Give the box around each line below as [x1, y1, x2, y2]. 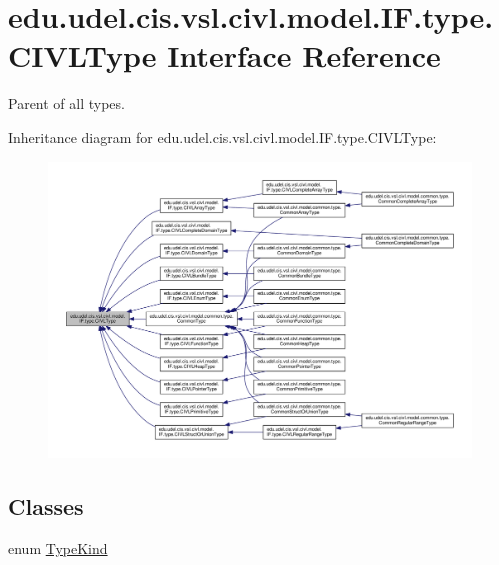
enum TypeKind [8, 538, 108, 559]
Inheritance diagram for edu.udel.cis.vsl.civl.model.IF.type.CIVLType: [8, 126, 437, 147]
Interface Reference [167, 35, 441, 76]
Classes [8, 491, 84, 522]
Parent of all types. [8, 93, 125, 114]
